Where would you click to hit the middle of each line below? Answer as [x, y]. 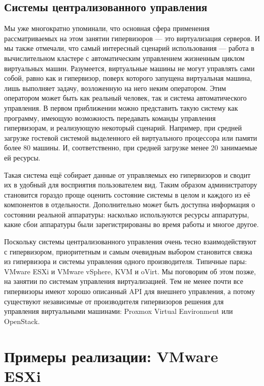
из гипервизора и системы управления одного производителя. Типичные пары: [126, 261]
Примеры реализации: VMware [111, 356]
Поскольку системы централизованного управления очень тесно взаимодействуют [130, 242]
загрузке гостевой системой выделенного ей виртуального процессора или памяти [131, 137]
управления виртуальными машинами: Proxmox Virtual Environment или [119, 311]
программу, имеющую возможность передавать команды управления [110, 118]
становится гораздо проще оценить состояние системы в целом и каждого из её [127, 194]
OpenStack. [22, 321]
